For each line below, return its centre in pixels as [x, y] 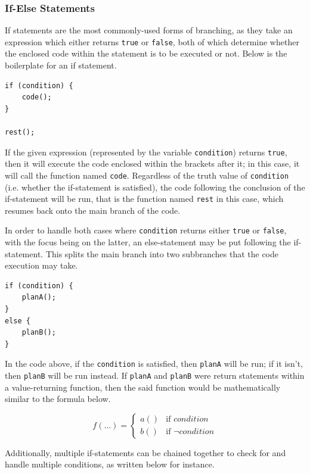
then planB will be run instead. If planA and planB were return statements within [155, 375]
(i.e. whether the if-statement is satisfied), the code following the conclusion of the [155, 187]
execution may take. [41, 265]
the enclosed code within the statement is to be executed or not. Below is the [146, 53]
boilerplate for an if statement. [61, 65]
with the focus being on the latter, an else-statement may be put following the [148, 242]
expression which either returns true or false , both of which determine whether [152, 41]
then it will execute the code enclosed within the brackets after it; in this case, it [152, 163]
